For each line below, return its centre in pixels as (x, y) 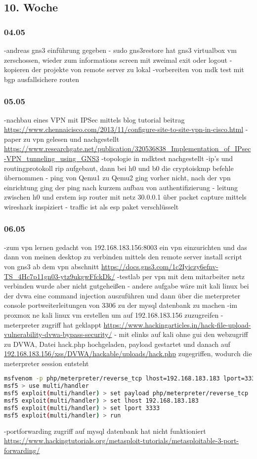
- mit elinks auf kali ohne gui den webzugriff (181, 334)
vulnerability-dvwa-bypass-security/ (58, 334)
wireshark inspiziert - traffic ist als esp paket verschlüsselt (91, 206)
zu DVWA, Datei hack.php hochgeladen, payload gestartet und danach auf (117, 344)
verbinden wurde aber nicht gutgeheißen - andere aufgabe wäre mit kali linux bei (127, 286)
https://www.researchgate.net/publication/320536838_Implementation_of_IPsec (128, 148)
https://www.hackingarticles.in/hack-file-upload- (177, 324)
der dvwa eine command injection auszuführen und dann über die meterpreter (122, 295)
